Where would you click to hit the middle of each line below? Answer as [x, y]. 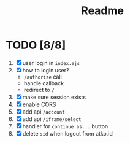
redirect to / [39, 90]
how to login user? [46, 70]
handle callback [44, 83]
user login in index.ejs [51, 63]
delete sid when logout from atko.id [67, 133]
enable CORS [39, 104]
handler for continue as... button [65, 126]
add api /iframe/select [52, 119]
